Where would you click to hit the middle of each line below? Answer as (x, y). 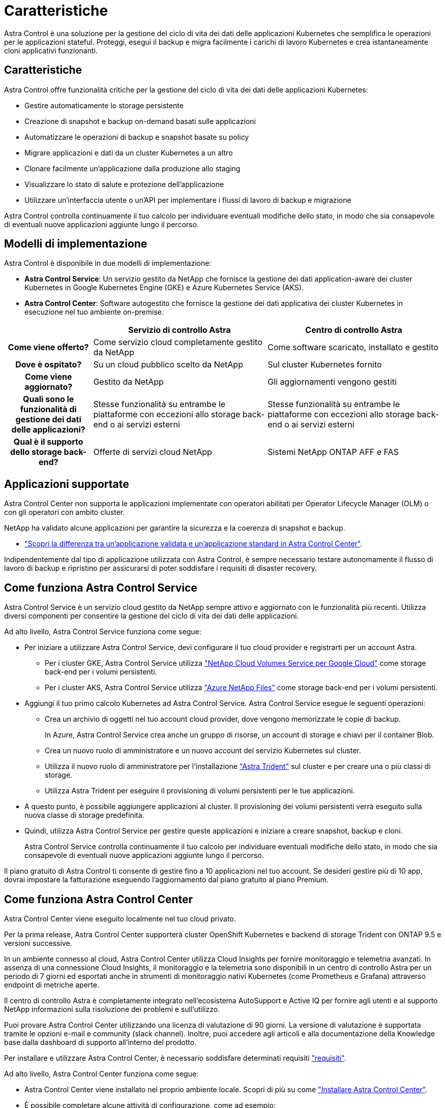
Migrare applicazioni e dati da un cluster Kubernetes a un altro (129, 152)
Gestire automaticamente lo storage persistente (104, 105)
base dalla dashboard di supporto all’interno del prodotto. (100, 1042)
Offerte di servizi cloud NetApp (153, 452)
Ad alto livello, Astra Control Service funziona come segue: (103, 632)
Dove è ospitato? (49, 365)
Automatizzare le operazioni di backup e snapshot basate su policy (137, 137)
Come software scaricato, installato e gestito (353, 347)
